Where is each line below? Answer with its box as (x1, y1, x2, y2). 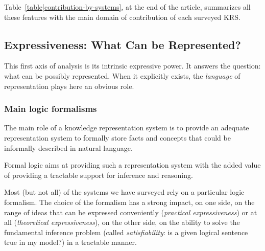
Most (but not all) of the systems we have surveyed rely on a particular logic (4, 187, 245, 197)
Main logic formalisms (4, 102, 97, 115)
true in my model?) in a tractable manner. (4, 237, 137, 247)
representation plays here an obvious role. (4, 80, 134, 91)
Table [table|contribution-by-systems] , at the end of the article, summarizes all (4, 2, 251, 12)
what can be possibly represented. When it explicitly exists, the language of (4, 70, 240, 81)
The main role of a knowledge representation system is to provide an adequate (4, 122, 249, 133)
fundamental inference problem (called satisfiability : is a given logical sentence (4, 226, 248, 237)
